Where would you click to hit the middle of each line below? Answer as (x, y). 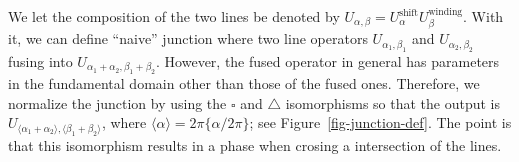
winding (445, 12)
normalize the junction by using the (117, 102)
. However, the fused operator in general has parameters (328, 60)
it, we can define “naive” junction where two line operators (188, 38)
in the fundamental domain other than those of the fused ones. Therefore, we (244, 83)
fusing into (40, 60)
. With (483, 16)
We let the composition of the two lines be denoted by (174, 16)
